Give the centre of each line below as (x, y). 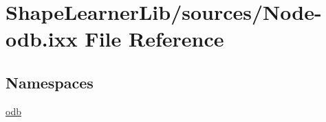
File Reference (154, 39)
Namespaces (50, 82)
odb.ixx (42, 39)
